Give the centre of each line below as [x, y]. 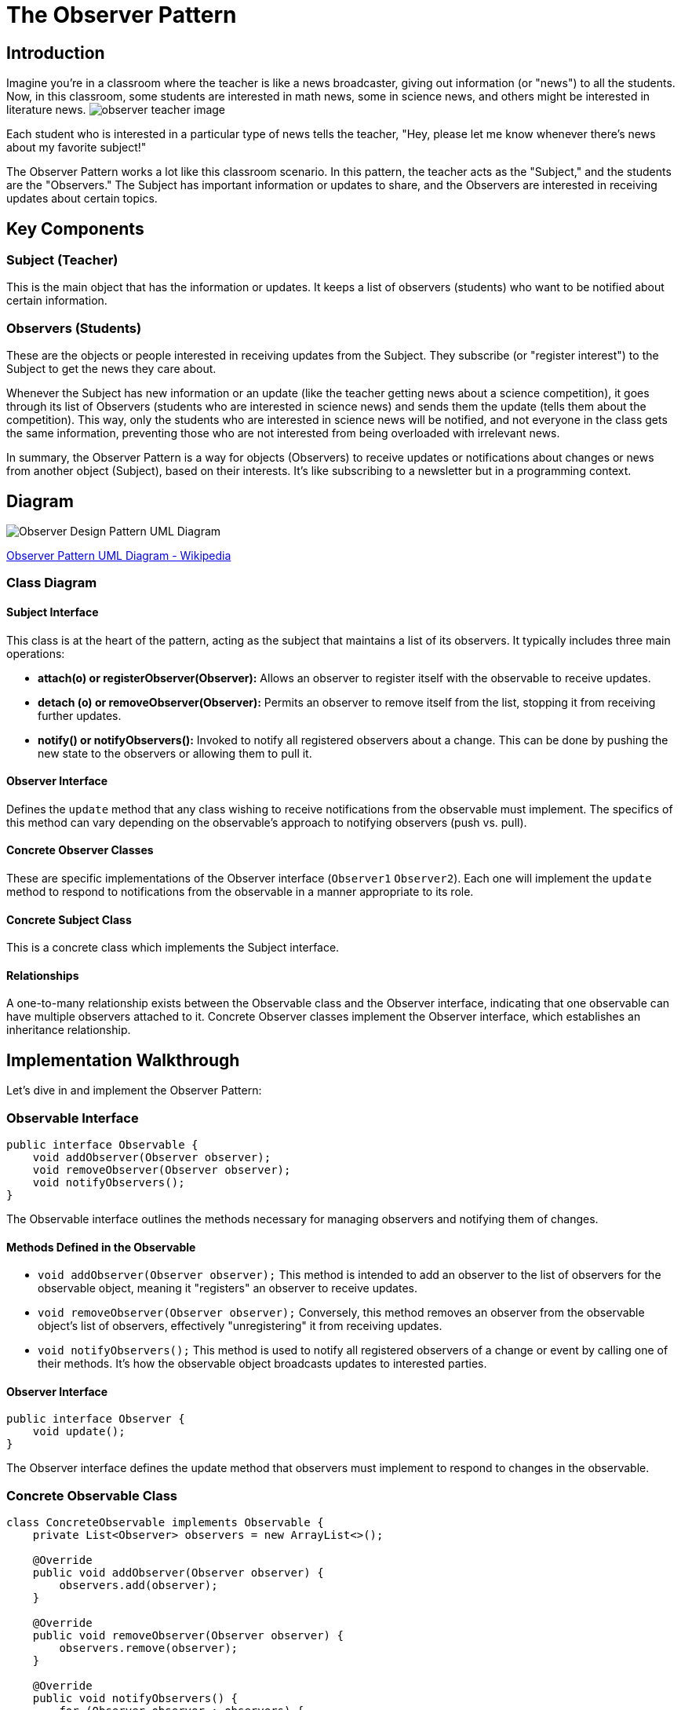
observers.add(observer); [138, 1586]
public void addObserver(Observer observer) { [178, 1573]
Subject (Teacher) [62, 260]
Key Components [75, 228]
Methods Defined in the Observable [101, 1247]
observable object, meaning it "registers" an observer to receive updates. [228, 1288]
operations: [36, 653]
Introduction [56, 53]
